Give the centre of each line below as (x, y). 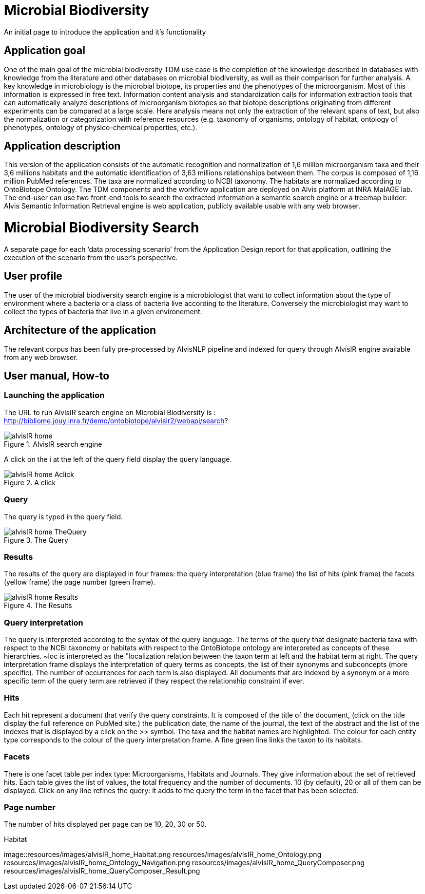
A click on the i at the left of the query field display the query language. (118, 459)
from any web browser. (41, 357)
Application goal (45, 51)
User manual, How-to (57, 376)
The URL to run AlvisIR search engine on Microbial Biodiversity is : (110, 412)
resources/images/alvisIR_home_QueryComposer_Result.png (102, 871)
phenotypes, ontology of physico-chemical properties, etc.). (101, 127)
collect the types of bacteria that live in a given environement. (103, 311)
